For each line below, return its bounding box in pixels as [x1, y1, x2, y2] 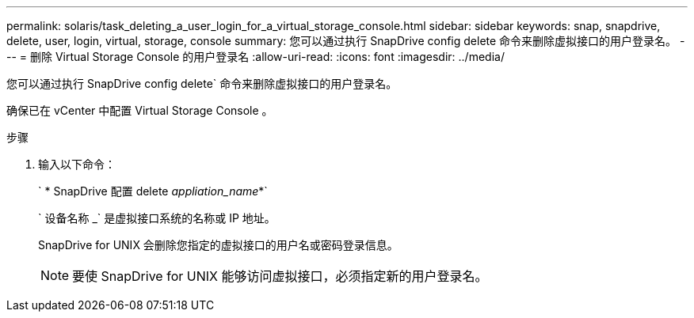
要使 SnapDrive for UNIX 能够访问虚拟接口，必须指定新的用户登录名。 [72, 268, 488, 284]
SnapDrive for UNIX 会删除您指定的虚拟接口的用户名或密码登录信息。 [38, 238, 398, 252]
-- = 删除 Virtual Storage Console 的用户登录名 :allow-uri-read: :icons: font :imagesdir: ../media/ [6, 50, 505, 63]
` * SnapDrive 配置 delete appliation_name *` [38, 184, 268, 198]
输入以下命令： [38, 157, 116, 171]
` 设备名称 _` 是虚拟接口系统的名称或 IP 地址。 [38, 211, 276, 225]
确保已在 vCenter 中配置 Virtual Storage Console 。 [6, 104, 273, 117]
